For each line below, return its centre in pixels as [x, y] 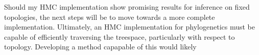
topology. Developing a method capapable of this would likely [100, 47]
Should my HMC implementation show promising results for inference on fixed [127, 7]
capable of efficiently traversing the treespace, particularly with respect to [120, 36]
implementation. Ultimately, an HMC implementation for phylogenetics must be [129, 27]
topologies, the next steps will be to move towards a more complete [110, 17]
